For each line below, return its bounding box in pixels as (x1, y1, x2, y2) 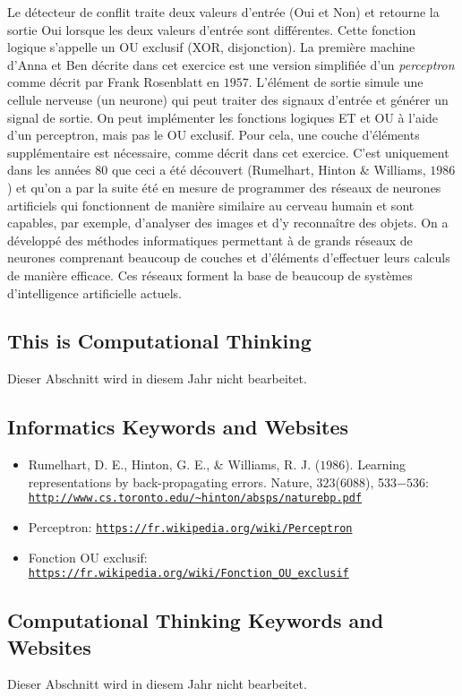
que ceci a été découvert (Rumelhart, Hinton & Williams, (111, 160, 426, 179)
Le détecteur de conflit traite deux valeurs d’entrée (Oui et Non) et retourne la (7, 3, 440, 21)
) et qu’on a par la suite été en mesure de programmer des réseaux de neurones (7, 177, 441, 196)
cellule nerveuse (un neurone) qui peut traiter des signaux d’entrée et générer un (7, 90, 449, 108)
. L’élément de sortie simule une (248, 73, 423, 91)
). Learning (345, 455, 406, 474)
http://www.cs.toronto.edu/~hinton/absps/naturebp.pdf (28, 492, 363, 505)
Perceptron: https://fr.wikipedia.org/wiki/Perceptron (28, 517, 353, 536)
